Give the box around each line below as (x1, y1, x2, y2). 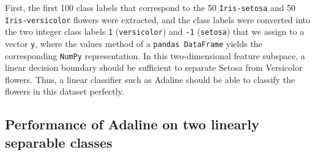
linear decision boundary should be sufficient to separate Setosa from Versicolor (5, 61, 303, 74)
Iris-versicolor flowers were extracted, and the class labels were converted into (5, 13, 311, 26)
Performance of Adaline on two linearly (5, 115, 259, 134)
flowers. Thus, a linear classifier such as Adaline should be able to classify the (5, 73, 295, 85)
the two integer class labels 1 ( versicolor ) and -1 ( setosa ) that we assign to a (5, 25, 305, 38)
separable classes (5, 132, 113, 151)
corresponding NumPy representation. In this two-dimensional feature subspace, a (5, 49, 305, 62)
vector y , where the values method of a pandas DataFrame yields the (5, 37, 262, 49)
